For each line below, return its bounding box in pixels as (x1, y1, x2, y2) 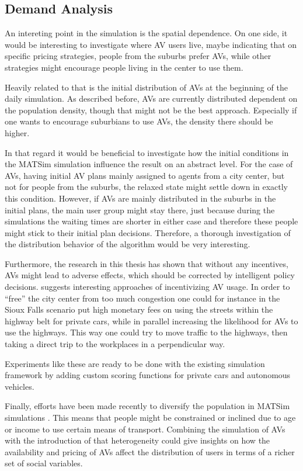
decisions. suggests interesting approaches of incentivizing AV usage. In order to (5, 280, 290, 293)
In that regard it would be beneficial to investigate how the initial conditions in (5, 146, 289, 158)
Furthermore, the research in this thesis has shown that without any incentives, (5, 257, 288, 269)
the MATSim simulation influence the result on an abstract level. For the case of (5, 158, 293, 170)
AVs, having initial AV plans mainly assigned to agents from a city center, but (5, 169, 285, 181)
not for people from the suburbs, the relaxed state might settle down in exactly (5, 181, 288, 193)
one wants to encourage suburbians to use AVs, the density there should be (5, 115, 273, 127)
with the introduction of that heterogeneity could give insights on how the (5, 434, 270, 446)
